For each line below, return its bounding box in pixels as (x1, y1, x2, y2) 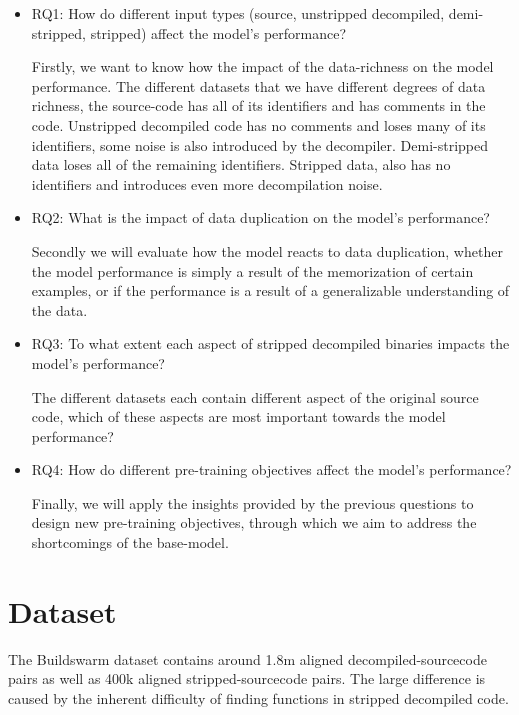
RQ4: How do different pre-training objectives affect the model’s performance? (31, 459, 512, 480)
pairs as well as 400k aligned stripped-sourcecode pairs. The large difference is (8, 668, 486, 689)
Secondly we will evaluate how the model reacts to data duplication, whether (31, 240, 503, 261)
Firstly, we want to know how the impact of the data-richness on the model (31, 56, 494, 77)
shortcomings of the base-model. (31, 532, 229, 553)
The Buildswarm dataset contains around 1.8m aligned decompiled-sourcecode (8, 648, 487, 669)
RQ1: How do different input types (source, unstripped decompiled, (31, 3, 445, 23)
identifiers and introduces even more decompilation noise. (31, 173, 383, 194)
